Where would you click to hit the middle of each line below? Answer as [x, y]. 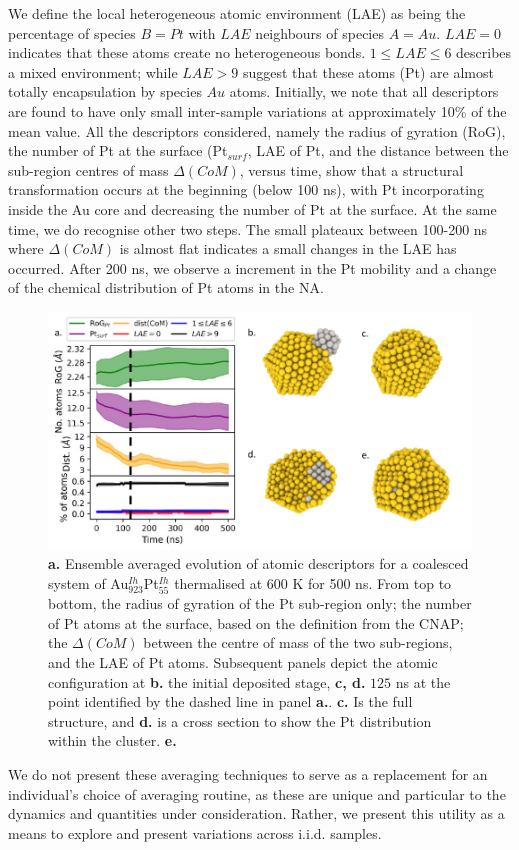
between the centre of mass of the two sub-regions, [298, 642]
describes [484, 52]
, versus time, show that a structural [351, 169]
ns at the [423, 681]
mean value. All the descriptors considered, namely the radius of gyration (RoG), [257, 130]
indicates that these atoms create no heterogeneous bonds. [187, 52]
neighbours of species [319, 32]
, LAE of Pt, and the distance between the [378, 150]
